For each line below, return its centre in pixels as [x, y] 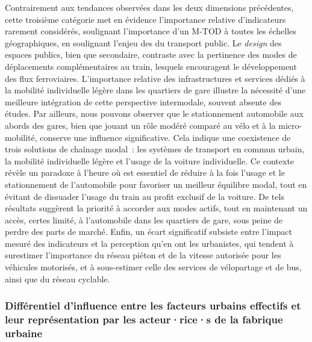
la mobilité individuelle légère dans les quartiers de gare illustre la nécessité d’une [155, 90]
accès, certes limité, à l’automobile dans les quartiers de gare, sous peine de [144, 219]
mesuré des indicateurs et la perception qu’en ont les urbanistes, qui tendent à [149, 243]
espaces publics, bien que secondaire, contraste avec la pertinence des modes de [151, 54]
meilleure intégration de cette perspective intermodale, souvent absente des [143, 101]
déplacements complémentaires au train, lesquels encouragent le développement [151, 66]
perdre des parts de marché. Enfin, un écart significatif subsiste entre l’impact [148, 232]
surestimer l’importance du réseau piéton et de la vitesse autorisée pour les [143, 255]
